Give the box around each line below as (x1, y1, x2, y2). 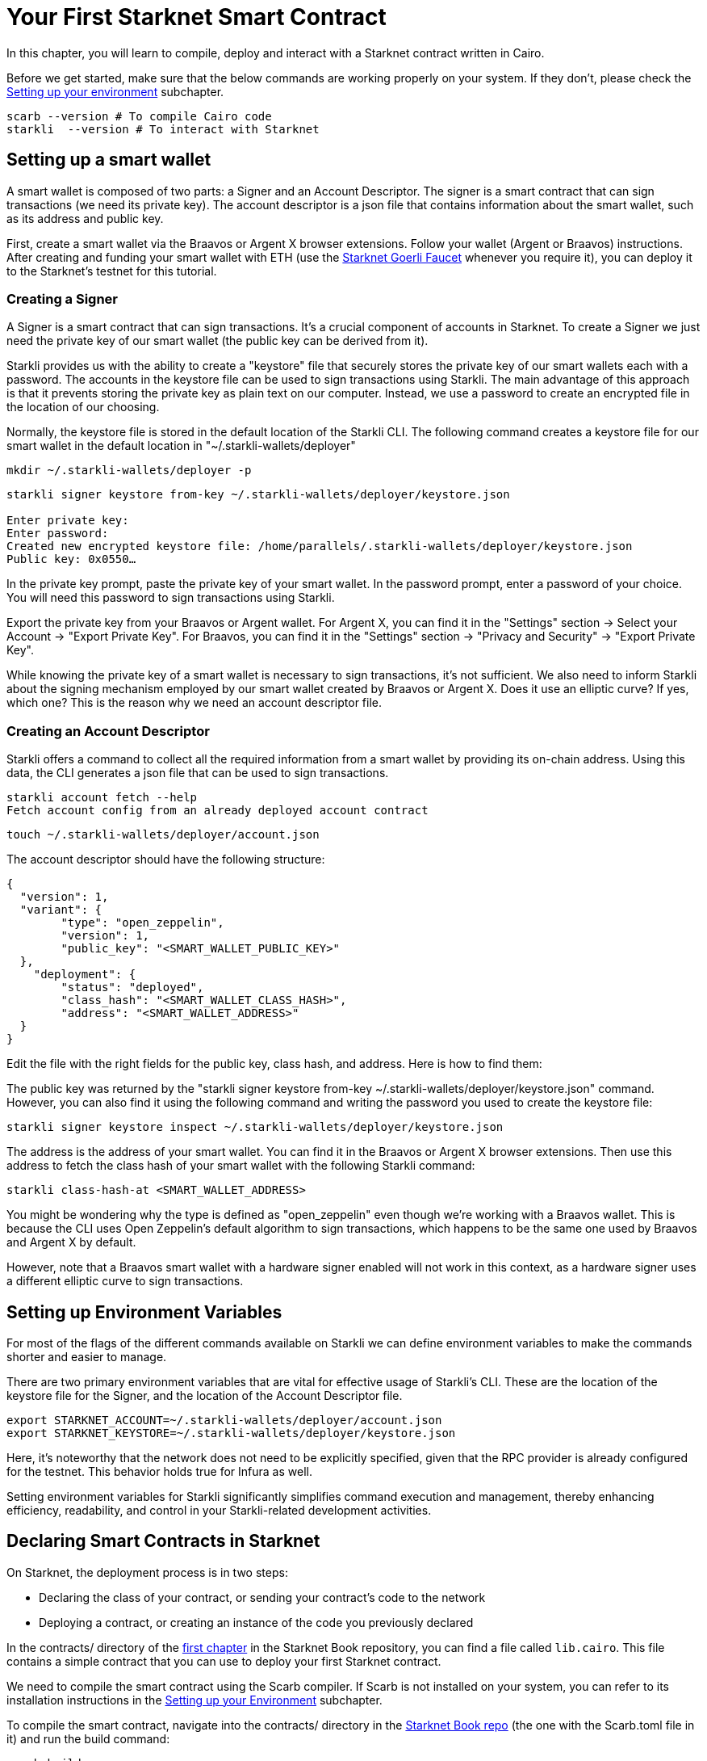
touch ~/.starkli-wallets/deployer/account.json (6, 828, 320, 842)
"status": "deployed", (61, 981, 204, 994)
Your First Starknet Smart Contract (6, 3, 387, 31)
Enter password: (6, 527, 109, 540)
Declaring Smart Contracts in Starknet (6, 1531, 320, 1552)
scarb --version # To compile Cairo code (6, 109, 272, 123)
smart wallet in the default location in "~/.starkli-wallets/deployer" (6, 439, 356, 453)
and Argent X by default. (6, 1235, 136, 1250)
